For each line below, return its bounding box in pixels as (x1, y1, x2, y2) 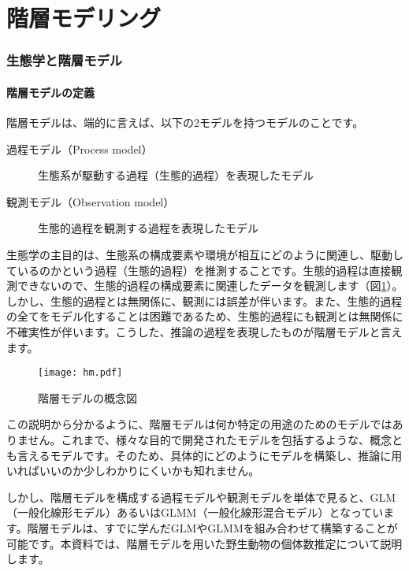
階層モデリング (6, 2, 162, 34)
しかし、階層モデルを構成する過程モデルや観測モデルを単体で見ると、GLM (6, 488, 396, 505)
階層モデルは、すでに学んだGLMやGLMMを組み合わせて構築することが (27, 519, 398, 536)
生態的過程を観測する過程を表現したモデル (38, 220, 258, 236)
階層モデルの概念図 (38, 389, 137, 406)
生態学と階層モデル (6, 50, 123, 70)
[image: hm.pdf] (38, 367, 123, 379)
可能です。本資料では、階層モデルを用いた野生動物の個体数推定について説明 (6, 535, 403, 551)
